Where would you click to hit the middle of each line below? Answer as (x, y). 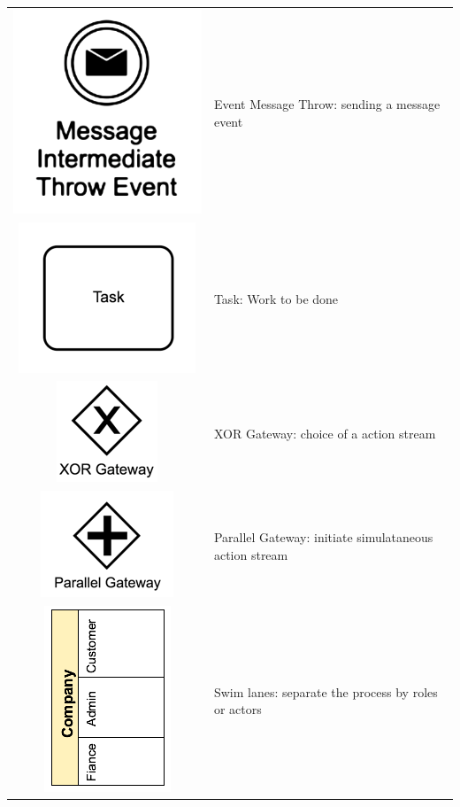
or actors (238, 709)
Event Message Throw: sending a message (327, 104)
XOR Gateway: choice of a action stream (325, 433)
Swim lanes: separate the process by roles (326, 691)
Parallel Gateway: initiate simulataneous (323, 536)
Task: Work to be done (276, 299)
